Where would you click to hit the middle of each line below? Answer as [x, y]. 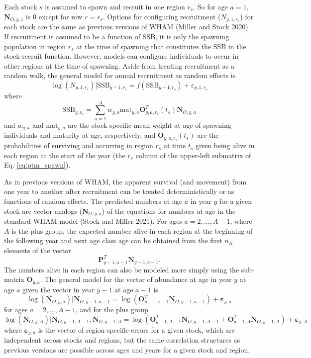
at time [175, 145]
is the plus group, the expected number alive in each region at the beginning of [132, 230]
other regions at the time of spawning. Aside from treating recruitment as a [119, 65]
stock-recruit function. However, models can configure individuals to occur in [121, 56]
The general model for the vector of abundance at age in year [138, 279]
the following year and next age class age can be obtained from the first [113, 240]
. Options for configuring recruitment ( [162, 16]
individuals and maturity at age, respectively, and [80, 135]
